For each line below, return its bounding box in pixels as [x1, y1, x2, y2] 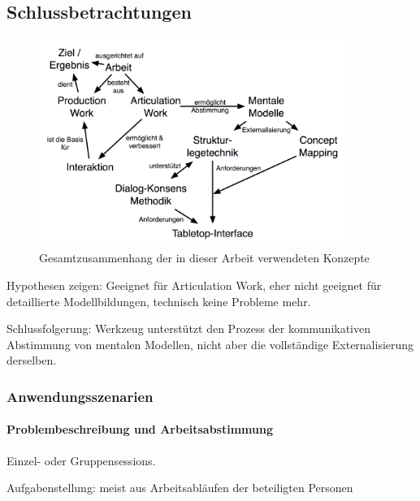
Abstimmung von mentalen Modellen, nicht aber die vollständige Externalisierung [6, 335, 414, 352]
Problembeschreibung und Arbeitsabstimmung [6, 421, 273, 438]
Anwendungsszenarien [6, 386, 154, 406]
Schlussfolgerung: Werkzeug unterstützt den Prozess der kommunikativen [6, 320, 371, 337]
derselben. [6, 352, 57, 369]
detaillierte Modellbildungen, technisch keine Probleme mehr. [6, 292, 311, 309]
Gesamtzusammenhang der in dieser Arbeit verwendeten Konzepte [39, 249, 370, 266]
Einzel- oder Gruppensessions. [6, 451, 156, 469]
